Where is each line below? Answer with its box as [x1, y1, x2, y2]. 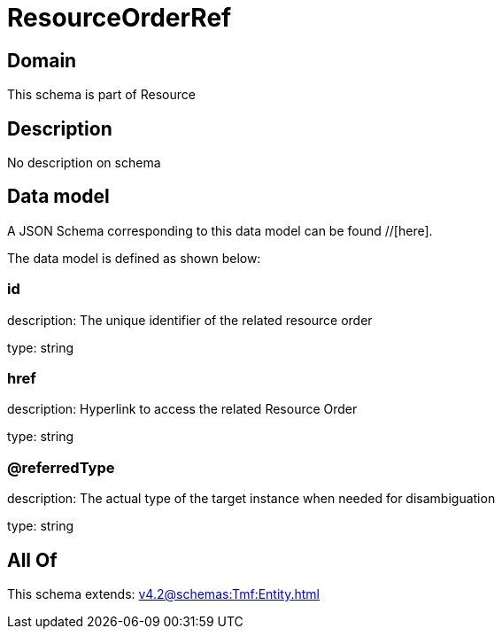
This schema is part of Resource [7, 87, 196, 103]
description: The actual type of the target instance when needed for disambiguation [7, 491, 496, 507]
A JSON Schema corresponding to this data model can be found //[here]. [7, 222, 433, 238]
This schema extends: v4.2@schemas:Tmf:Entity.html [7, 586, 320, 601]
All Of [7, 548, 58, 571]
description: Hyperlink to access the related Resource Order [7, 401, 358, 417]
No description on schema [7, 155, 161, 171]
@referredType [7, 458, 115, 477]
